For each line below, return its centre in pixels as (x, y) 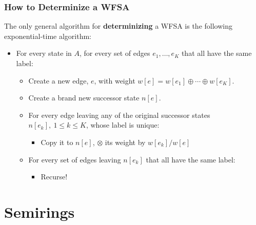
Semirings (40, 211)
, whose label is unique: (123, 125)
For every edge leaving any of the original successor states (119, 115)
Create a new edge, (58, 80)
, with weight (115, 80)
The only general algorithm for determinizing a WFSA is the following (118, 26)
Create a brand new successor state (84, 98)
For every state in (44, 53)
